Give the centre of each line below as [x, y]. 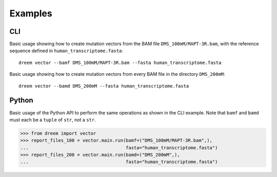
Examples [31, 13]
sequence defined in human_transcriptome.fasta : [66, 51]
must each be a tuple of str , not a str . [53, 120]
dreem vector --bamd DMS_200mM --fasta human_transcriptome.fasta [104, 86]
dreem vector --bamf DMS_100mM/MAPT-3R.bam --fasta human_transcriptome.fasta [120, 62]
